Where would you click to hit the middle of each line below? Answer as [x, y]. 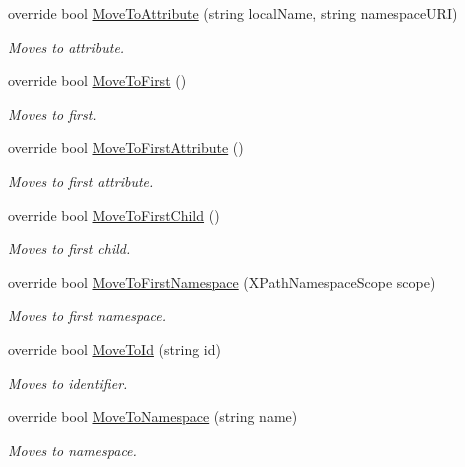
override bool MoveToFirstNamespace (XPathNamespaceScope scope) [222, 281]
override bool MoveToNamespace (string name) [153, 416]
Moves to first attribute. [81, 180]
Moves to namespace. [72, 449]
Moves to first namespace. [87, 315]
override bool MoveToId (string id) [114, 348]
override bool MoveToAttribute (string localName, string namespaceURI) [233, 13]
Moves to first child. [69, 248]
